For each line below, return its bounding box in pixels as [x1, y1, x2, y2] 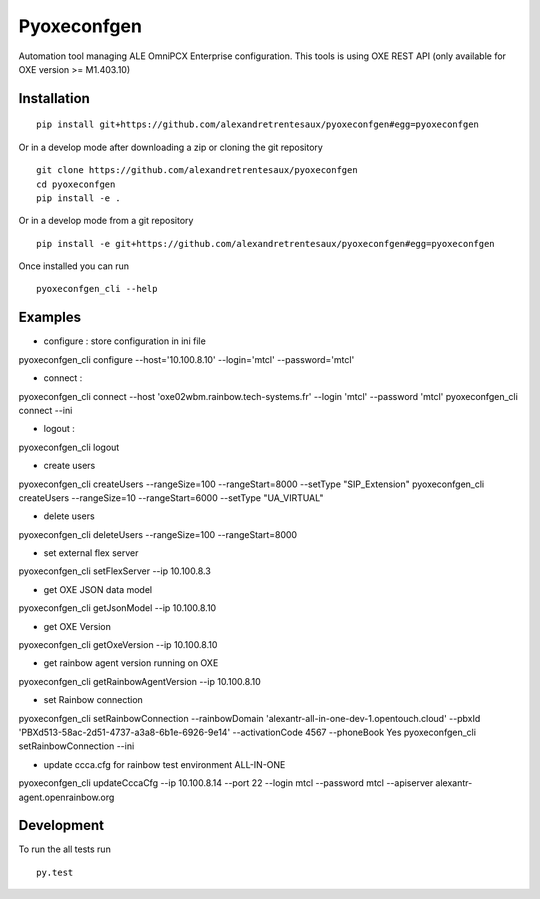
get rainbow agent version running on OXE [43, 657, 219, 669]
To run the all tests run [18, 843, 112, 855]
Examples [18, 309, 82, 326]
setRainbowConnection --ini [18, 740, 135, 752]
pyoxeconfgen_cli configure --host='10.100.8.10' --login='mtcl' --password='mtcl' [18, 353, 355, 365]
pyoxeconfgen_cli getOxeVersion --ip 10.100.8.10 [18, 639, 218, 651]
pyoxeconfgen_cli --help [36, 283, 158, 295]
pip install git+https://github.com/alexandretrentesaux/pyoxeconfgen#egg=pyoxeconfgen [36, 119, 480, 130]
